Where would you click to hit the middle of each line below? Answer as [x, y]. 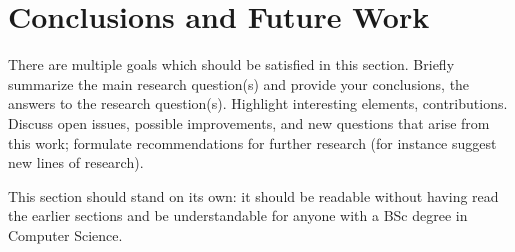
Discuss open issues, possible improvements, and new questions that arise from [249, 122]
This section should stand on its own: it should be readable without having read [253, 195]
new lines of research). [76, 162]
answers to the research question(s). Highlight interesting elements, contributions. [258, 103]
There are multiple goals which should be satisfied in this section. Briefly [231, 64]
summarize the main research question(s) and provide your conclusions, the [239, 83]
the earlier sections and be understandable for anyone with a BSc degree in [238, 215]
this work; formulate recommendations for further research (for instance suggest [252, 142]
